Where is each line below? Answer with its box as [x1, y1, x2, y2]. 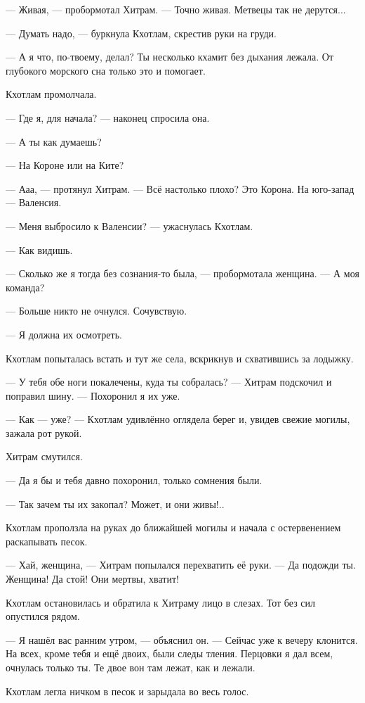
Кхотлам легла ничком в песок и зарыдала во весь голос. [6, 683, 249, 698]
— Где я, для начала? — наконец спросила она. [6, 110, 210, 125]
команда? [6, 279, 45, 294]
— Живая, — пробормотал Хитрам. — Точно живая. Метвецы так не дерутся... [6, 2, 346, 16]
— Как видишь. [6, 242, 73, 257]
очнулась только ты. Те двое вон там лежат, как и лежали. [6, 660, 255, 674]
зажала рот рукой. [6, 425, 82, 440]
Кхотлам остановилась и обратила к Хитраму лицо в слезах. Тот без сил [6, 595, 316, 609]
